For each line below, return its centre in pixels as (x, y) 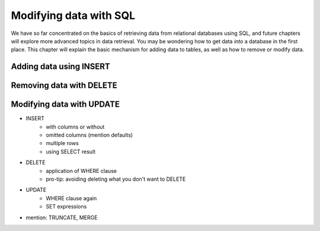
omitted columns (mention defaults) (89, 135)
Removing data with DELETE (64, 86)
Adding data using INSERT (61, 67)
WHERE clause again (71, 198)
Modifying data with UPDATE (65, 105)
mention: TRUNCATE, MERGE (62, 217)
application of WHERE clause (81, 171)
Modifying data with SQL (73, 15)
